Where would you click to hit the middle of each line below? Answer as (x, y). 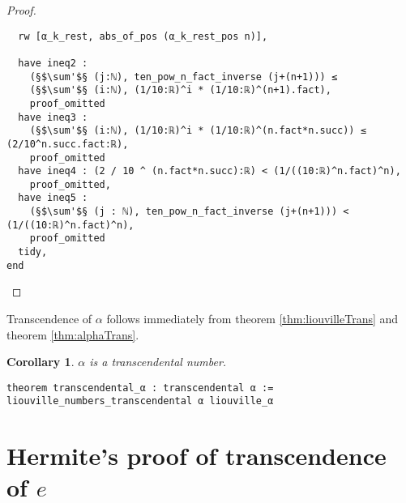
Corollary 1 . (41, 362)
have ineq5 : (53, 198)
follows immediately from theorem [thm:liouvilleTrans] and (252, 318)
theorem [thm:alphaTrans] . (73, 334)
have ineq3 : (53, 117)
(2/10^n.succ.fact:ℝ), (68, 144)
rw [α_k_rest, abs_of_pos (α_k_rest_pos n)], (143, 36)
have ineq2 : (53, 63)
